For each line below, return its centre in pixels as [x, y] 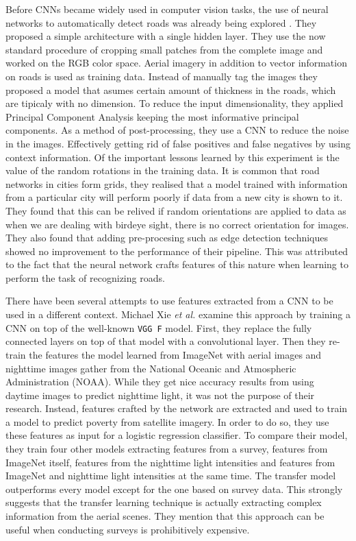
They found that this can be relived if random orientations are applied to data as [176, 210]
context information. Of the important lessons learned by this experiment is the [173, 157]
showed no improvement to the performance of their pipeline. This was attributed [177, 251]
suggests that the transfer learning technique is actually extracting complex [164, 502]
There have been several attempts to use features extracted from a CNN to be [169, 301]
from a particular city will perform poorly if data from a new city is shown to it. [174, 197]
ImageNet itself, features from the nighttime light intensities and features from [170, 462]
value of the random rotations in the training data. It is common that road [163, 170]
